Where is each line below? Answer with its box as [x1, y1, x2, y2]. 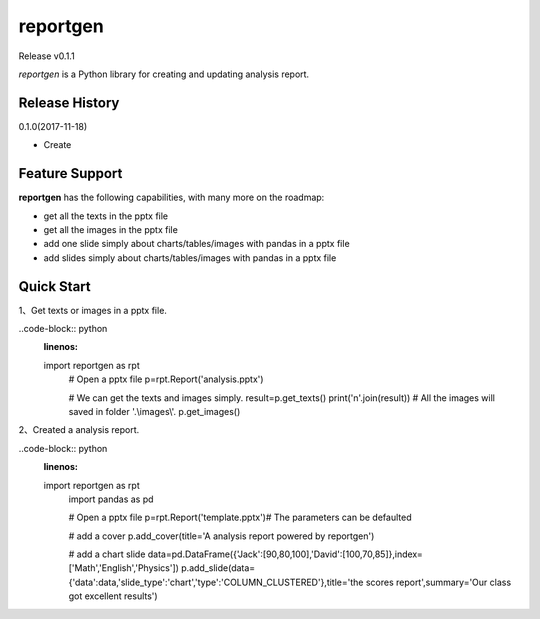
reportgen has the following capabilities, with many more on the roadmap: [18, 191, 325, 204]
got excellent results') [68, 590, 159, 602]
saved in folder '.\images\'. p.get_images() [68, 405, 241, 417]
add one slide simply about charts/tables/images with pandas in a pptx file [43, 238, 350, 250]
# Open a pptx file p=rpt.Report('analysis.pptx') [68, 373, 264, 385]
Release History [18, 94, 120, 111]
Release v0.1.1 [18, 50, 75, 62]
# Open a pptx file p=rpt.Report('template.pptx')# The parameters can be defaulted [68, 511, 412, 524]
